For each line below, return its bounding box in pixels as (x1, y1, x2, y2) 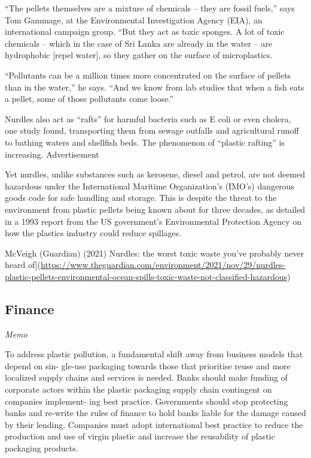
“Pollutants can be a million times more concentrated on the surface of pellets (5, 68, 291, 81)
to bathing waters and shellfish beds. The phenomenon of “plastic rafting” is (5, 135, 285, 148)
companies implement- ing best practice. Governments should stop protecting (5, 394, 288, 407)
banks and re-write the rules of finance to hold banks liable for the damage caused (5, 406, 306, 419)
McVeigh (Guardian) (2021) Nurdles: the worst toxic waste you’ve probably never (5, 246, 304, 259)
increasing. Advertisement (5, 147, 99, 160)
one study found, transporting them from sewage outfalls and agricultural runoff (5, 124, 299, 137)
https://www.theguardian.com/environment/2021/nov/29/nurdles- (40, 258, 286, 271)
